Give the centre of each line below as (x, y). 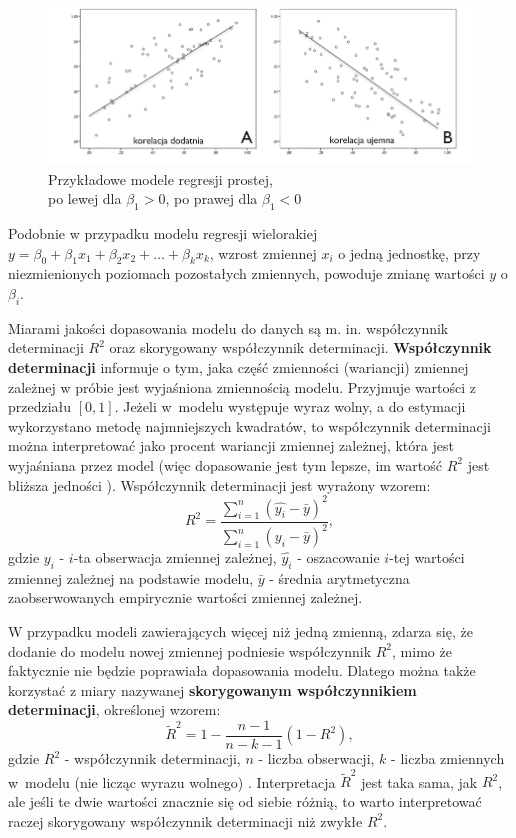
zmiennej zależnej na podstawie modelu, (131, 577)
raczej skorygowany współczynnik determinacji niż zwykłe (185, 820)
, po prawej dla (211, 198)
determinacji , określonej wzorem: (114, 709)
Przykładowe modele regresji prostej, (160, 178)
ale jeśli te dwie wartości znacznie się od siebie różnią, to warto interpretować (245, 800)
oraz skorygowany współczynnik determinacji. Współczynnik (300, 347)
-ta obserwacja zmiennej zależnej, (175, 557)
